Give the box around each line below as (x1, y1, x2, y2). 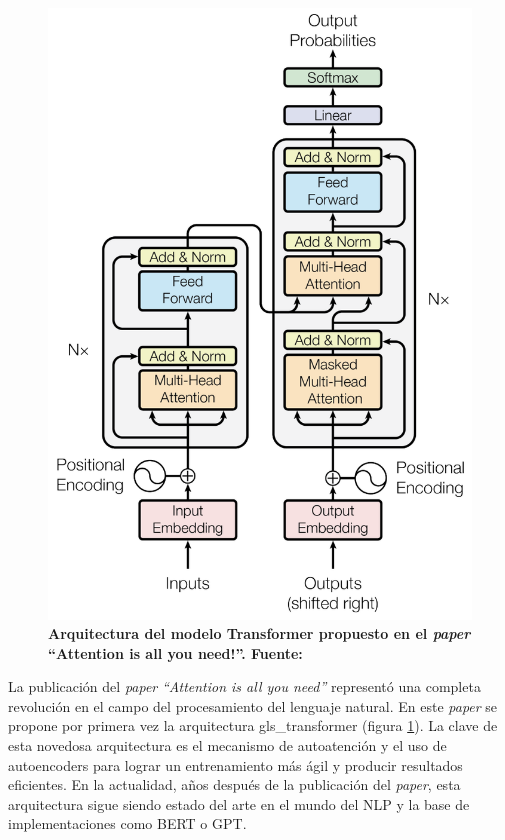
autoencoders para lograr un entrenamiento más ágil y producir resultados (8, 754, 463, 775)
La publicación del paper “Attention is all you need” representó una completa (8, 676, 481, 697)
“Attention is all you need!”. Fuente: (48, 642, 303, 663)
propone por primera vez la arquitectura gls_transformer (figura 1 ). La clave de (8, 715, 498, 736)
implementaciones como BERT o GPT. (8, 813, 247, 834)
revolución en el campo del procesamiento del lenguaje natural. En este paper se (8, 695, 498, 716)
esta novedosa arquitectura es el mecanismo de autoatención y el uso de (8, 735, 447, 756)
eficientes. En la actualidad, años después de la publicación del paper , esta (8, 774, 461, 795)
